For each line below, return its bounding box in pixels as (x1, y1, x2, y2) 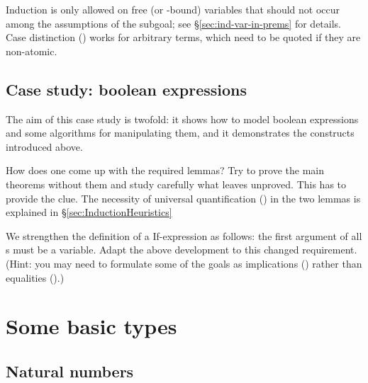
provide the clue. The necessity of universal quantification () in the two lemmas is (6, 190, 361, 205)
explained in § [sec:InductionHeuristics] (6, 205, 172, 219)
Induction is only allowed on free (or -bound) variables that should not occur (6, 2, 340, 16)
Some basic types (6, 311, 177, 341)
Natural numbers (6, 360, 134, 382)
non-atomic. (6, 43, 57, 58)
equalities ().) (6, 270, 65, 285)
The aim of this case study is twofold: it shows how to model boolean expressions (6, 111, 359, 126)
